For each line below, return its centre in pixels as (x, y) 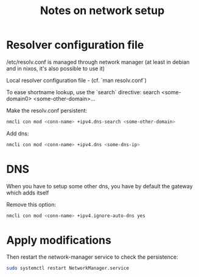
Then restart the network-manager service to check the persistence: (92, 257)
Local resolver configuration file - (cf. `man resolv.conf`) (77, 80)
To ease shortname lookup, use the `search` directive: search (83, 92)
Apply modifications (59, 240)
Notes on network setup (102, 11)
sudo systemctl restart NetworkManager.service (68, 268)
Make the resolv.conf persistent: (47, 110)
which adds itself (28, 193)
